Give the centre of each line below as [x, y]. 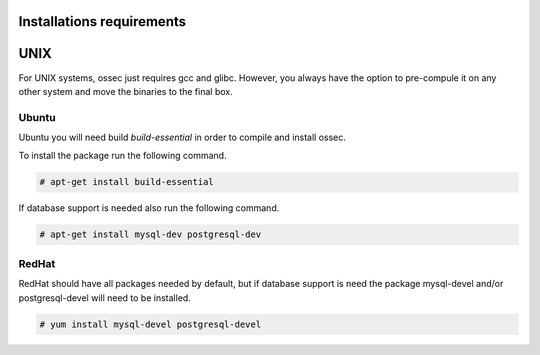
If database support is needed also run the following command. [149, 208]
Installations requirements [102, 21]
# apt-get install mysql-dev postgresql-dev [150, 234]
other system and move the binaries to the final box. [126, 91]
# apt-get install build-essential [126, 182]
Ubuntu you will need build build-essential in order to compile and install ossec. [182, 137]
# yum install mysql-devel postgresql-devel [150, 324]
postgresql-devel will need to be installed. [105, 297]
